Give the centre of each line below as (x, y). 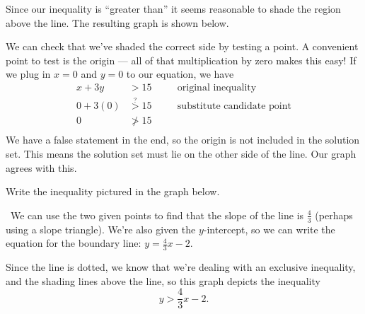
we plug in (28, 74)
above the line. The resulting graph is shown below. (117, 22)
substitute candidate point (234, 106)
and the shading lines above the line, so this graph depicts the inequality (163, 280)
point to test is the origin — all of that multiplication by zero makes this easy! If (181, 60)
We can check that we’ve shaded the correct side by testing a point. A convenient (182, 46)
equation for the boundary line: (74, 243)
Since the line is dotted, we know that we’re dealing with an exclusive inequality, (181, 266)
